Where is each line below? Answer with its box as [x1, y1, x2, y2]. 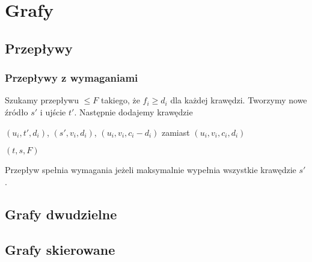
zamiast [161, 126, 190, 138]
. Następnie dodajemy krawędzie [74, 105, 193, 118]
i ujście [40, 105, 66, 118]
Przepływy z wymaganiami [5, 70, 138, 85]
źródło [5, 105, 28, 118]
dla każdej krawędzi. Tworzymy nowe [170, 94, 307, 106]
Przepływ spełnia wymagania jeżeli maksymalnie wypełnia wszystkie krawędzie [5, 163, 296, 176]
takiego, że [100, 94, 140, 106]
